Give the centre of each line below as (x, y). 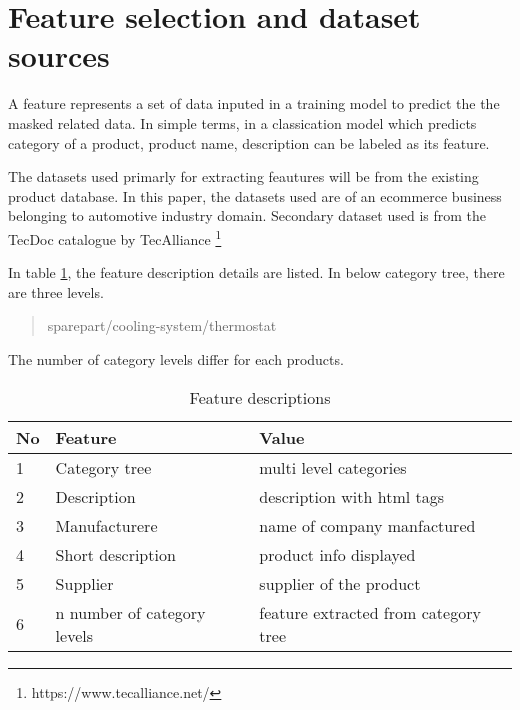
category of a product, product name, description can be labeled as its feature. (249, 142)
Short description (115, 554)
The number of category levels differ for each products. (176, 358)
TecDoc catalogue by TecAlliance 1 (115, 237)
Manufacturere (106, 525)
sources (59, 55)
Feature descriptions (260, 397)
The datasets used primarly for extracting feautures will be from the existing (243, 176)
